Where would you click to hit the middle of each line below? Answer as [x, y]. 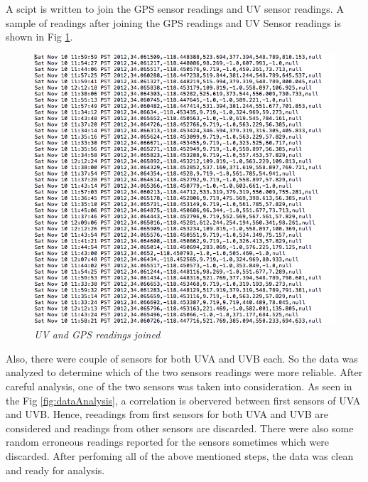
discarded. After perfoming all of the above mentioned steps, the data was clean [180, 455]
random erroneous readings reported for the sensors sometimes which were [168, 442]
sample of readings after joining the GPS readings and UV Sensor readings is [173, 22]
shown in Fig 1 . [39, 37]
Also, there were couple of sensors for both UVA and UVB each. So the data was [182, 358]
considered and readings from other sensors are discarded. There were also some [180, 428]
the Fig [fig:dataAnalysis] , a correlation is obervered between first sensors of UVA [183, 400]
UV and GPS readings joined [97, 334]
